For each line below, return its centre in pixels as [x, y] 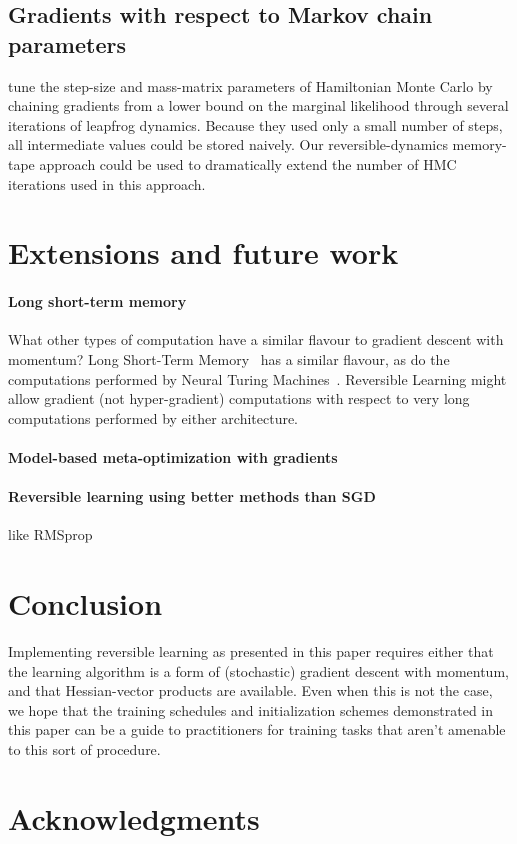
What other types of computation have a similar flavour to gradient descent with [256, 339]
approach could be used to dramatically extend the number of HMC [248, 163]
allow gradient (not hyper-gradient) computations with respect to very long [239, 398]
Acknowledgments [134, 817]
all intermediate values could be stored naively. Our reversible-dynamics [228, 144]
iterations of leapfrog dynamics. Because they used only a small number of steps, [255, 124]
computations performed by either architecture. [153, 417]
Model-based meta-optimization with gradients [173, 456]
